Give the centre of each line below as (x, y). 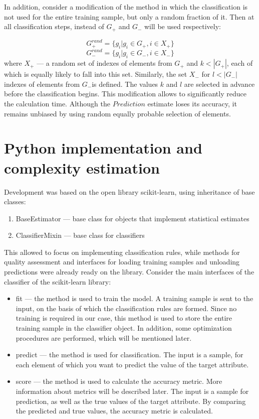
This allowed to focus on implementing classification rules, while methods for (122, 252)
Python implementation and (103, 148)
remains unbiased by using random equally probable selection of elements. (117, 113)
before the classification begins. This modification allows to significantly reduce (125, 94)
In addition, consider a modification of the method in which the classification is (126, 7)
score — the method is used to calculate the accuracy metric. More (119, 381)
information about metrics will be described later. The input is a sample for (132, 391)
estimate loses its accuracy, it (192, 104)
